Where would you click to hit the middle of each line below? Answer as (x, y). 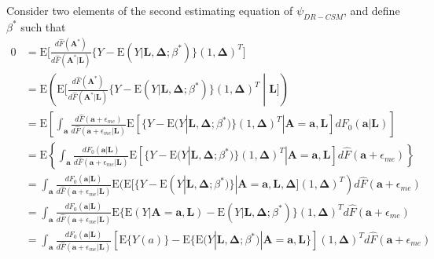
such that (43, 26)
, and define (372, 10)
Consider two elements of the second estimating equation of (150, 10)
